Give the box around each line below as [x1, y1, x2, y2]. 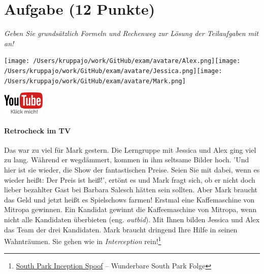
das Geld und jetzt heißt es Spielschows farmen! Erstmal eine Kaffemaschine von [4, 194, 255, 204]
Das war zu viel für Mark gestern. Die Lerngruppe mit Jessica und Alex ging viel [4, 144, 256, 155]
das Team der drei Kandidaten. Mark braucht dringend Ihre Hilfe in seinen [4, 224, 238, 234]
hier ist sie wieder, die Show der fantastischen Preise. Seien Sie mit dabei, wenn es [4, 164, 260, 175]
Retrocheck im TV [4, 125, 71, 135]
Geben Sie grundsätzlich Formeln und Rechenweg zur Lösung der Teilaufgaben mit [4, 28, 258, 39]
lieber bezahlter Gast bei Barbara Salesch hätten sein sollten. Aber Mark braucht [4, 184, 258, 195]
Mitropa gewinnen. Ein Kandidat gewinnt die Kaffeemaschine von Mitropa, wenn [4, 204, 257, 215]
